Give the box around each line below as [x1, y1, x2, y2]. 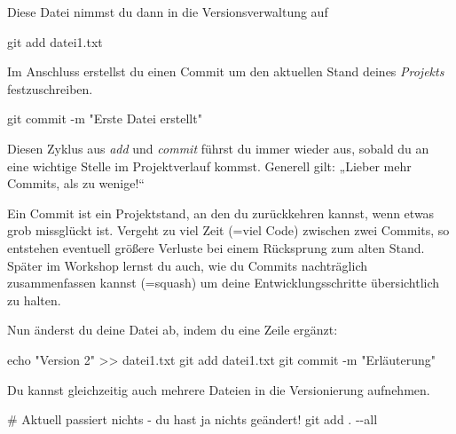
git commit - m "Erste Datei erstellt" [7, 109, 202, 128]
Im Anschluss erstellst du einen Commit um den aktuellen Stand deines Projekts [7, 62, 444, 81]
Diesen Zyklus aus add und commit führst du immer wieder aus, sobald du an [7, 138, 429, 157]
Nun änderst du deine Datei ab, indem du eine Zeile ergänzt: [7, 320, 338, 339]
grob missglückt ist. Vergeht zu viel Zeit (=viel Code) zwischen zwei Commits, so [7, 221, 450, 240]
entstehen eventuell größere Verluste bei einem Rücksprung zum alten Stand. [7, 238, 425, 256]
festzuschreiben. [7, 79, 93, 98]
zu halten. [7, 290, 61, 309]
